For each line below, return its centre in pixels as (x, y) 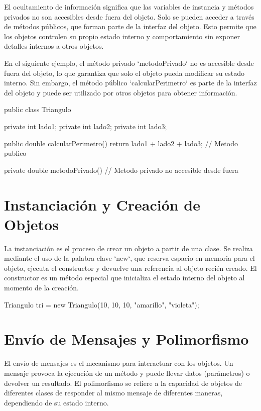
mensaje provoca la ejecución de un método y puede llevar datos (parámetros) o (127, 373)
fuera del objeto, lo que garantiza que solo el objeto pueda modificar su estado (124, 73)
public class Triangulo (38, 109)
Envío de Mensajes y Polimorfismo (126, 339)
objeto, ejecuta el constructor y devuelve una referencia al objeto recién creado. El (130, 268)
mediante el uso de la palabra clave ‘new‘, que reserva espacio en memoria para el (129, 258)
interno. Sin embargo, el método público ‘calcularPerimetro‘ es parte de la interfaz (130, 83)
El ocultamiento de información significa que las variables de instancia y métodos (129, 7)
